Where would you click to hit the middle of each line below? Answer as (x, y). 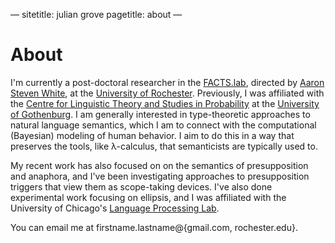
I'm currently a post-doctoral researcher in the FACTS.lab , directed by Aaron (167, 82)
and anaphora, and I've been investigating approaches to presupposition (160, 176)
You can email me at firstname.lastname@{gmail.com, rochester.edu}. (154, 227)
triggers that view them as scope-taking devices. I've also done (141, 186)
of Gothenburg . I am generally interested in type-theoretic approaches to (160, 114)
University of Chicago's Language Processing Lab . (115, 208)
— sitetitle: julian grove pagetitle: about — (96, 14)
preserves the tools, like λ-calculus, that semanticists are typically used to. (164, 146)
